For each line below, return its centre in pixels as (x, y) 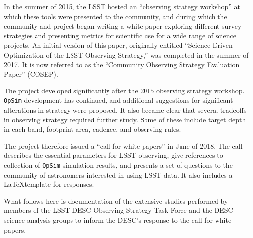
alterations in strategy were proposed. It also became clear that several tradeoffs (125, 110)
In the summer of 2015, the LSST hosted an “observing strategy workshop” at (122, 6)
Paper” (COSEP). (31, 74)
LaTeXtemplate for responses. (49, 184)
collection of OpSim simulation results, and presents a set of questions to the (118, 164)
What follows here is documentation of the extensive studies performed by (116, 200)
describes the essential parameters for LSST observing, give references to (114, 155)
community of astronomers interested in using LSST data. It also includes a (118, 174)
